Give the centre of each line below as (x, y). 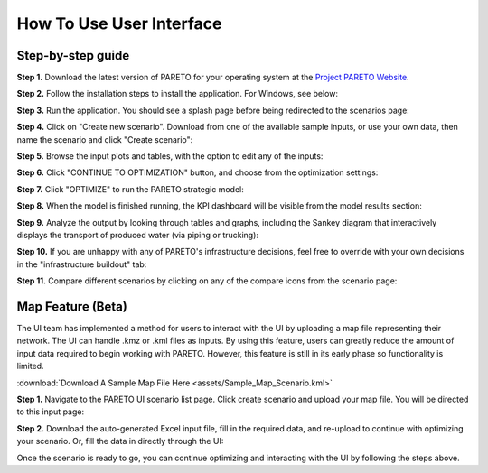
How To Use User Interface (119, 23)
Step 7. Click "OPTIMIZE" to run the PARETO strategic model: (130, 189)
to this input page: (51, 412)
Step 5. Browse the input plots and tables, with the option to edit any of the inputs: (170, 156)
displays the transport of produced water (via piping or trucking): (138, 235)
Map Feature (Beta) (72, 306)
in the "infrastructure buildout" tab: (82, 264)
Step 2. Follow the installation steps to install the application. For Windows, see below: (178, 94)
